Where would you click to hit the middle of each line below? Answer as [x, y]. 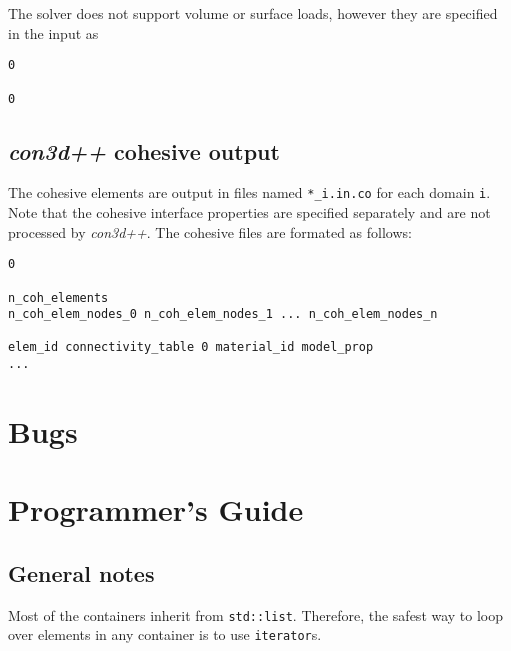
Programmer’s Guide [156, 509]
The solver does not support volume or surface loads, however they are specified [253, 13]
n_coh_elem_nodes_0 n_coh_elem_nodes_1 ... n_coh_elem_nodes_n [223, 314]
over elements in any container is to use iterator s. [165, 634]
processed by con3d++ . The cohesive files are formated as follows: [210, 231]
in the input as [53, 32]
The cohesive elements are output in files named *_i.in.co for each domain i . [249, 192]
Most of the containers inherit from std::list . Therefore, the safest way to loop [256, 614]
